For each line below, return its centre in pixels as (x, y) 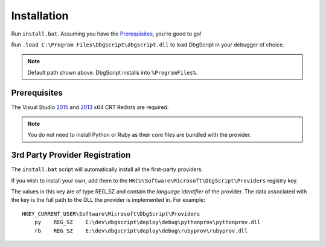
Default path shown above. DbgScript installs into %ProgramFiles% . (113, 72)
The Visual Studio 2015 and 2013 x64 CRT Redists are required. (90, 107)
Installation (40, 16)
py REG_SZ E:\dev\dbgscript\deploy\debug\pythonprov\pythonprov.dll (147, 222)
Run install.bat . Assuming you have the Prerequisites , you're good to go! (106, 34)
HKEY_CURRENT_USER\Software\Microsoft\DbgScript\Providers (111, 214)
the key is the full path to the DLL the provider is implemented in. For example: (108, 200)
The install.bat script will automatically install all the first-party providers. (107, 169)
